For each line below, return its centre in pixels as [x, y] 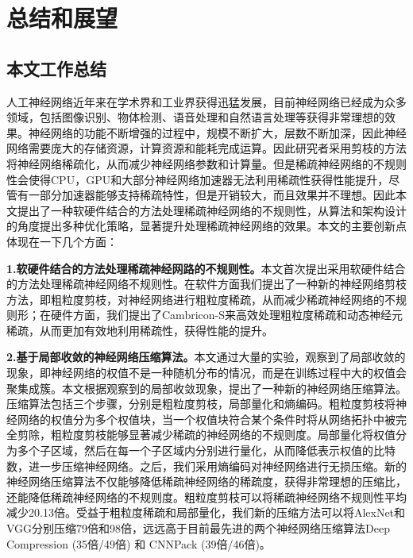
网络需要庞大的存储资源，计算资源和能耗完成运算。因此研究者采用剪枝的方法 [206, 148]
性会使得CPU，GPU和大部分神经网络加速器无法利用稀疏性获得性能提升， [198, 179]
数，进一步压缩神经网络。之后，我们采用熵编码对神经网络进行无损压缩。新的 [206, 466]
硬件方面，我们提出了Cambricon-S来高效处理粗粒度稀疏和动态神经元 [226, 315]
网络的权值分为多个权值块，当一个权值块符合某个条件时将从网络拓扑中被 [206, 419]
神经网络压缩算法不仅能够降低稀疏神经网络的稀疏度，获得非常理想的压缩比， [206, 481]
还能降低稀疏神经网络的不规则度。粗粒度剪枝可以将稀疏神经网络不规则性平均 [206, 496]
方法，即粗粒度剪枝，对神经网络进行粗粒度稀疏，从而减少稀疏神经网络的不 [201, 299]
